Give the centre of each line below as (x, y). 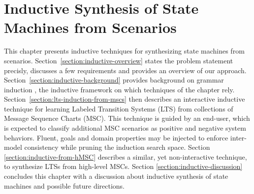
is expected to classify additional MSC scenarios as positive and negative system (125, 128)
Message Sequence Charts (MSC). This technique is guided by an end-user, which (127, 118)
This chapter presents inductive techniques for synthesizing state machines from (124, 51)
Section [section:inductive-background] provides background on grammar (114, 80)
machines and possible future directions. (64, 185)
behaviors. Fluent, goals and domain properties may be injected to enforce (116, 137)
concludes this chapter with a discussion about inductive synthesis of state (116, 176)
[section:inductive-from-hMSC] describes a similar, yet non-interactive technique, (126, 156)
